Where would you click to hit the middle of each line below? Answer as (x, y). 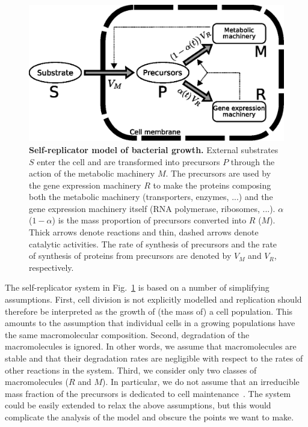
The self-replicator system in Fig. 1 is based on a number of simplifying (137, 287)
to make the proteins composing (212, 185)
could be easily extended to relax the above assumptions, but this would (138, 405)
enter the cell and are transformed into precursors (128, 161)
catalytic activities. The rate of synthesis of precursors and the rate (153, 244)
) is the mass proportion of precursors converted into (149, 220)
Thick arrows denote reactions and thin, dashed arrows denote (144, 232)
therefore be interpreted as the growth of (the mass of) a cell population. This (149, 311)
